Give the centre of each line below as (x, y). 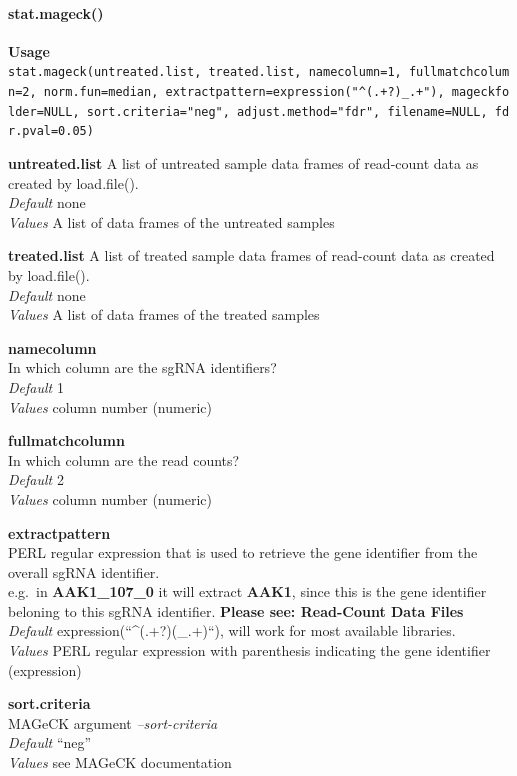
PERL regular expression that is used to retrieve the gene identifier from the (243, 552)
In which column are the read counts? (124, 459)
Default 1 (36, 386)
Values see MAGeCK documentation (120, 762)
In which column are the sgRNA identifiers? (142, 367)
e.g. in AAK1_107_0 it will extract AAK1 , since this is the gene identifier (247, 591)
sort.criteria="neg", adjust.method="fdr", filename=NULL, (287, 111)
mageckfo (480, 92)
